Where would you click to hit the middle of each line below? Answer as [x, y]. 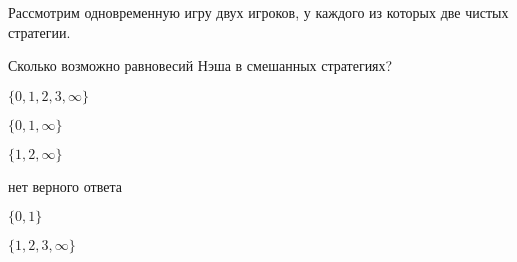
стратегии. [39, 31]
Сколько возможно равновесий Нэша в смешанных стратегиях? [200, 65]
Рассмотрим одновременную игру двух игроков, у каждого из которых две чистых [258, 12]
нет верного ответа [65, 185]
